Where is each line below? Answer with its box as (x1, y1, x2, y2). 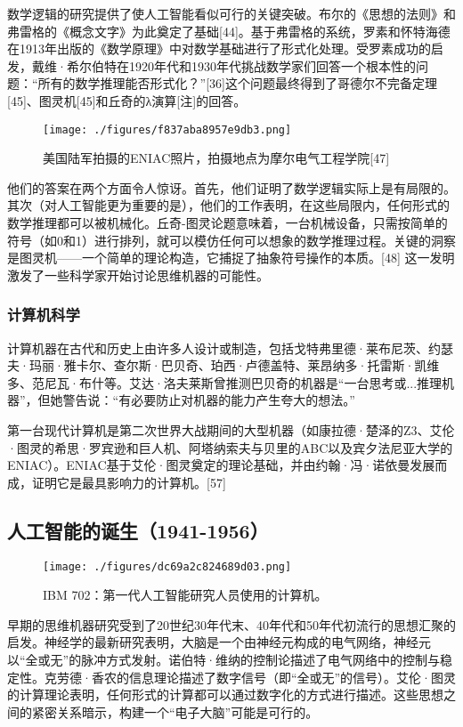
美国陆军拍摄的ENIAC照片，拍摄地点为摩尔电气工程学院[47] (43, 149, 390, 167)
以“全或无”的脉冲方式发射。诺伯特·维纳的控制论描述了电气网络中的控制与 (7, 650, 441, 668)
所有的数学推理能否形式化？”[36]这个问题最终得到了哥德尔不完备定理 (37, 74, 437, 93)
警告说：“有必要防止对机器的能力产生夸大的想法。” (62, 391, 355, 409)
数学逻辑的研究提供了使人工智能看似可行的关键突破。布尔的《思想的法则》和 (7, 4, 456, 22)
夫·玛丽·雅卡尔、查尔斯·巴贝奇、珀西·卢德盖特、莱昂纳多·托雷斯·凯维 (7, 356, 440, 375)
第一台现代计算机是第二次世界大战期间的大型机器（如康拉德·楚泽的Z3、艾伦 (7, 420, 455, 439)
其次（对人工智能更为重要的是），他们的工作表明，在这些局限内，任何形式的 (7, 196, 450, 214)
